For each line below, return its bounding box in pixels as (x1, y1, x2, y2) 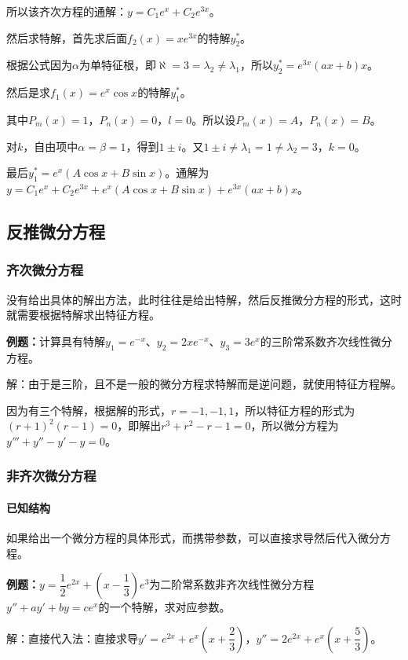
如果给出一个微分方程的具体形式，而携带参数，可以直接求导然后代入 (6, 530, 358, 546)
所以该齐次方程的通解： (6, 3, 127, 19)
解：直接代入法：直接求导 (6, 629, 138, 646)
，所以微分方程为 (250, 417, 339, 434)
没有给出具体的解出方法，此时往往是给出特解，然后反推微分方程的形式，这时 (6, 291, 402, 307)
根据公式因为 (6, 57, 72, 73)
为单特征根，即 (78, 57, 156, 73)
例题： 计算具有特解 (6, 332, 105, 349)
